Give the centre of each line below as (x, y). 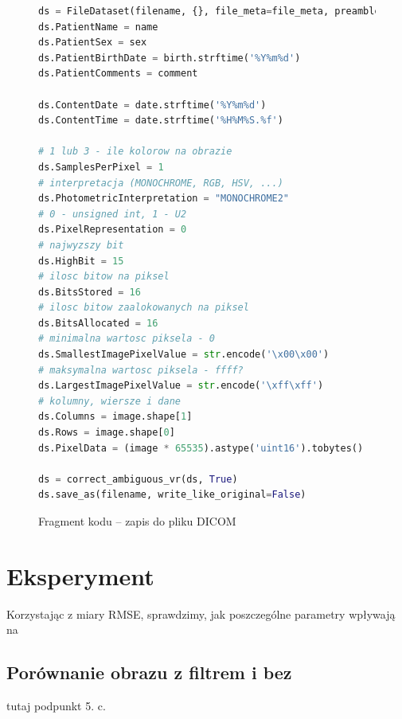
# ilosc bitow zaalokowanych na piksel (144, 308)
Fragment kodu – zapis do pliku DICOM (137, 521)
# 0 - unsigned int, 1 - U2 (113, 214)
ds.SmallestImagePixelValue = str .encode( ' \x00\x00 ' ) (184, 355)
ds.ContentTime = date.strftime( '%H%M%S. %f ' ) (161, 121)
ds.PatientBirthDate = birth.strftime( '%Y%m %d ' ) (170, 58)
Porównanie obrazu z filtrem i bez (149, 672)
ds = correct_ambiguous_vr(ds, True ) (138, 479)
